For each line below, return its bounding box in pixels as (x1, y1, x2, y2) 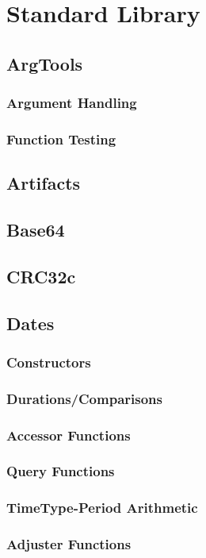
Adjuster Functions (6, 534, 132, 554)
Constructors (6, 352, 91, 371)
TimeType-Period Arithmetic (6, 498, 198, 518)
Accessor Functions (6, 425, 131, 444)
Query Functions (6, 461, 115, 481)
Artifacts (6, 171, 81, 195)
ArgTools (6, 51, 83, 75)
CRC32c (6, 264, 76, 288)
